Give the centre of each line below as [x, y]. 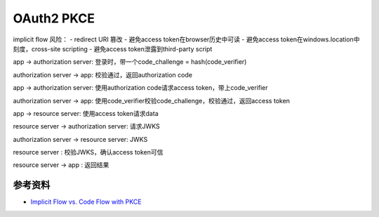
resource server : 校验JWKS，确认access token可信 [88, 152]
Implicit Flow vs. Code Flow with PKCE [86, 202]
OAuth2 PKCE [54, 18]
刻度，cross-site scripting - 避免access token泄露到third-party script [113, 48]
